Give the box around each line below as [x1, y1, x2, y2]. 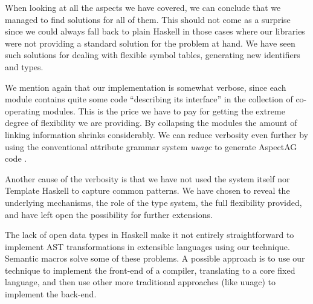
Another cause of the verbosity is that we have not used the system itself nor [5, 172, 290, 185]
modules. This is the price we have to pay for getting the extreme [42, 104, 285, 117]
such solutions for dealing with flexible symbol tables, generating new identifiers [5, 48, 300, 61]
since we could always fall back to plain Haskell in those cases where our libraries [5, 25, 305, 38]
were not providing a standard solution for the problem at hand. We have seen [5, 36, 295, 49]
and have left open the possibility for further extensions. [5, 208, 213, 220]
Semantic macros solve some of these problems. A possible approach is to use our [5, 252, 305, 265]
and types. [5, 60, 44, 73]
